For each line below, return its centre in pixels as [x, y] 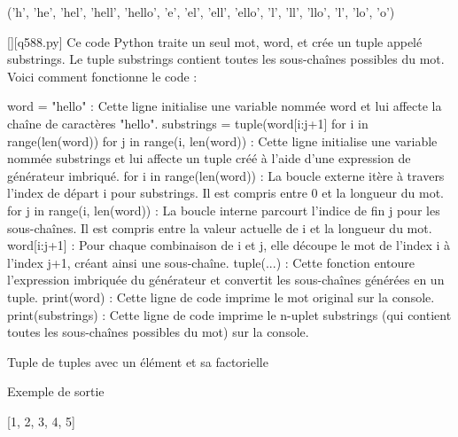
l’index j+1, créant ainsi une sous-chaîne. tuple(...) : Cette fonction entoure [211, 262]
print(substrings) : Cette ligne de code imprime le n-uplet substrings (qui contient [229, 314]
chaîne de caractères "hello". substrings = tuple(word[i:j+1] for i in [188, 123]
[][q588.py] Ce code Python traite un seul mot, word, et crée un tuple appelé [215, 41]
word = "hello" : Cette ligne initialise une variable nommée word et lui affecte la [225, 106]
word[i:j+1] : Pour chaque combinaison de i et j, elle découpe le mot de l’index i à [229, 245]
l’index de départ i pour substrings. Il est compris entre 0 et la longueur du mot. [225, 193]
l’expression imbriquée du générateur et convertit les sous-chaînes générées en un [226, 280]
